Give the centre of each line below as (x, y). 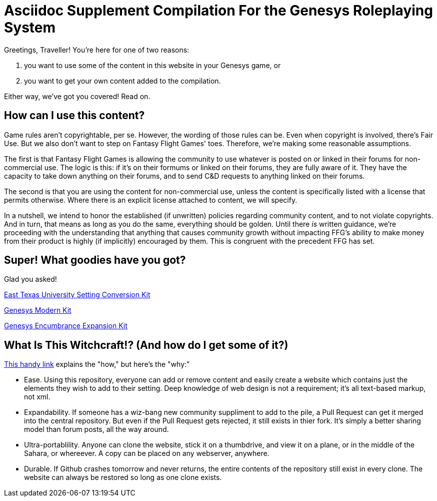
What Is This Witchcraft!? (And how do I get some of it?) (146, 345)
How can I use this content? (74, 116)
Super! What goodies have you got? (95, 260)
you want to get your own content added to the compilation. (122, 81)
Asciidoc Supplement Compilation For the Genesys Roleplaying (218, 11)
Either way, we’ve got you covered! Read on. (77, 96)
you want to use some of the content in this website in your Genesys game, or (152, 65)
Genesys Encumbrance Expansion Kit (66, 326)
